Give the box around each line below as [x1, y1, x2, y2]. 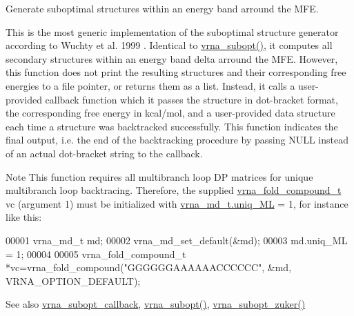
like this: [6, 210, 42, 224]
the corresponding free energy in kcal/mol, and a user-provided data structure [6, 106, 335, 120]
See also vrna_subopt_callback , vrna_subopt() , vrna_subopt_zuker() [6, 297, 306, 311]
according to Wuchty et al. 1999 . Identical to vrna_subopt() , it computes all [6, 38, 333, 52]
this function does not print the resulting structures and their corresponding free [6, 65, 346, 79]
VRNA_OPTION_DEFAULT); [6, 273, 141, 288]
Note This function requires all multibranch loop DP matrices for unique [6, 169, 313, 184]
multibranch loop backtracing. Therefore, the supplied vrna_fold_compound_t [6, 183, 342, 197]
